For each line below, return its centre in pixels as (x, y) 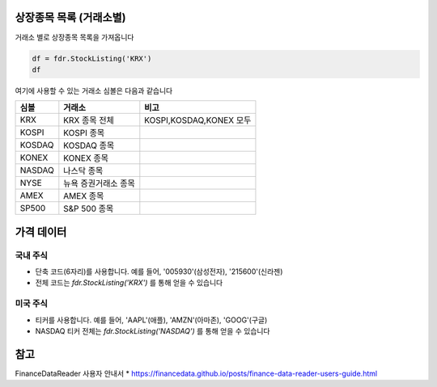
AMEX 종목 (84, 196)
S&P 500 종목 (89, 208)
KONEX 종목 (86, 158)
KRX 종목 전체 (89, 120)
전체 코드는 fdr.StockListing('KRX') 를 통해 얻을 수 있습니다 (129, 283)
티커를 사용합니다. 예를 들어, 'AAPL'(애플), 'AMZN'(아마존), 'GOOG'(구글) (151, 320)
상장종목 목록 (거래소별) (70, 17)
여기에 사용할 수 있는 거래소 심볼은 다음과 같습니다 (94, 90)
